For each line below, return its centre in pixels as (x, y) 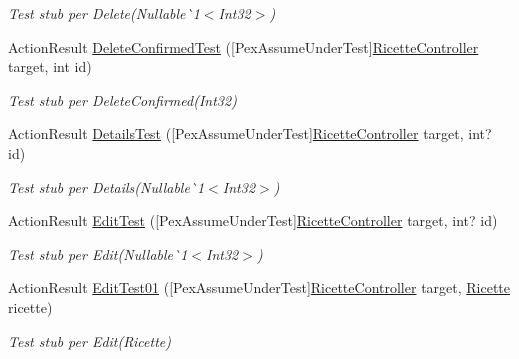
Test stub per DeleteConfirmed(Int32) (122, 99)
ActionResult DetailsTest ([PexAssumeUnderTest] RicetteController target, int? (250, 133)
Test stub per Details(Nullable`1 (106, 186)
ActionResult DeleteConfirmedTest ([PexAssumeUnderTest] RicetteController (243, 46)
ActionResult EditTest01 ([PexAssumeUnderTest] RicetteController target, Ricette (259, 287)
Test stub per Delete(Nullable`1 (104, 13)
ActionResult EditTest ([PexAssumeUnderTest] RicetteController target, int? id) (253, 220)
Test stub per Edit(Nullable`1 (98, 253)
